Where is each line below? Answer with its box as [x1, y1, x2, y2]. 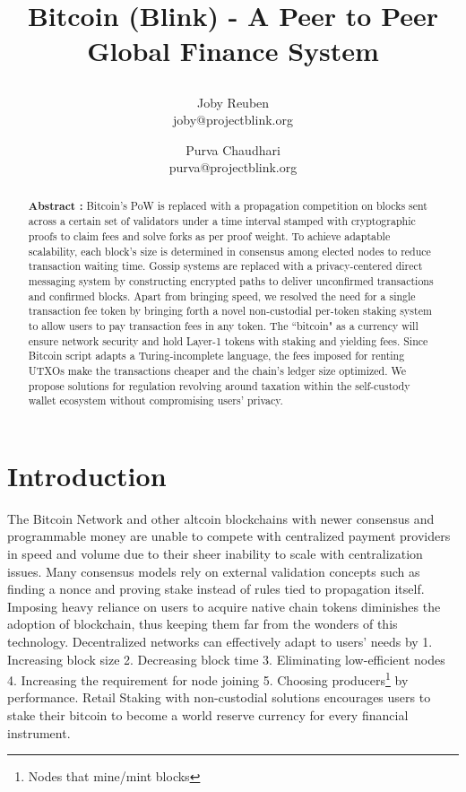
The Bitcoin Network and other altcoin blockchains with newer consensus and [7, 509, 435, 527]
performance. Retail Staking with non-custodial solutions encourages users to [7, 688, 431, 707]
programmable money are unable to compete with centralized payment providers [7, 527, 451, 545]
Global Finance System [87, 32, 379, 69]
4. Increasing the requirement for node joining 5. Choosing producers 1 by [7, 668, 409, 689]
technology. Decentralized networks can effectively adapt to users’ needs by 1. [7, 632, 433, 651]
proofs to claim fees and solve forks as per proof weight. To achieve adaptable [28, 229, 391, 244]
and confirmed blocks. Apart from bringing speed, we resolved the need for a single [28, 288, 416, 303]
